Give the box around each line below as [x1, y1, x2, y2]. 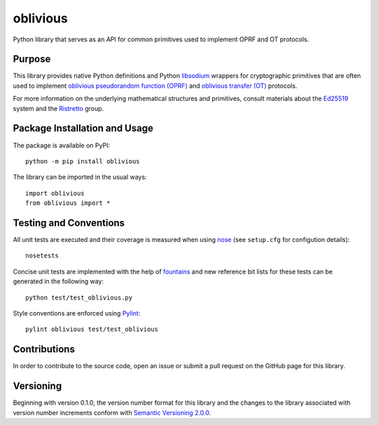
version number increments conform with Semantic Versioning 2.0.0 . [13, 408, 211, 417]
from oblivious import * [25, 199, 111, 207]
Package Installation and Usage [13, 123, 154, 135]
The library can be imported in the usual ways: [13, 173, 147, 182]
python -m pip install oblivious [25, 157, 140, 165]
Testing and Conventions [13, 217, 125, 229]
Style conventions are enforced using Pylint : [13, 309, 141, 317]
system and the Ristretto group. [13, 104, 104, 112]
